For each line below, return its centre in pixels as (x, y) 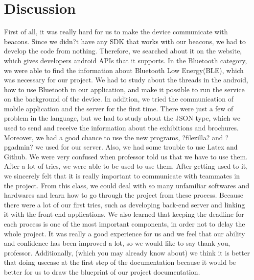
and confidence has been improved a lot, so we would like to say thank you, (117, 243)
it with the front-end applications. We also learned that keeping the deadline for (124, 214)
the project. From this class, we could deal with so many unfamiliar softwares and (127, 185)
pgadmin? (19, 147)
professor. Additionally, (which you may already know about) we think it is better (127, 252)
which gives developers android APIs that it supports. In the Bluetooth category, (126, 60)
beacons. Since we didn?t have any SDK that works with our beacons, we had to (125, 41)
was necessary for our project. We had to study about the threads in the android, (126, 80)
